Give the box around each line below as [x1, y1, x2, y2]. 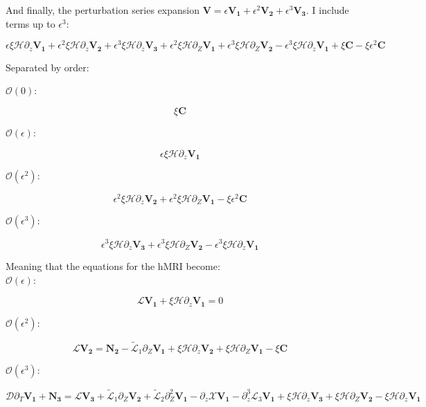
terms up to [6, 16, 55, 30]
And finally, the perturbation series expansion [6, 3, 200, 17]
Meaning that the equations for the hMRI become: [6, 259, 220, 273]
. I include [305, 3, 349, 17]
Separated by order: [6, 60, 89, 74]
